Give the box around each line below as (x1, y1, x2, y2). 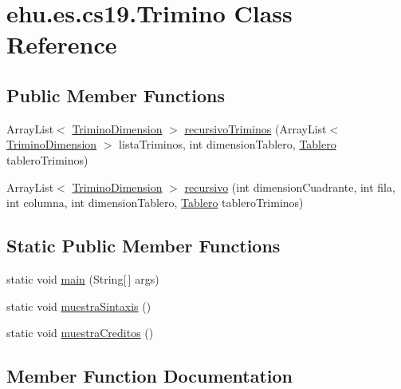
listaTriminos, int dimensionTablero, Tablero (119, 136, 336, 153)
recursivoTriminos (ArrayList (184, 120, 327, 137)
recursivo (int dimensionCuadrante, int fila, (184, 178, 395, 195)
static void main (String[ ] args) (6, 270, 159, 287)
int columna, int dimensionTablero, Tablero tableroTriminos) (6, 194, 304, 211)
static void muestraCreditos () (6, 324, 154, 341)
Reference (6, 28, 117, 61)
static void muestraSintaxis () (6, 297, 151, 314)
